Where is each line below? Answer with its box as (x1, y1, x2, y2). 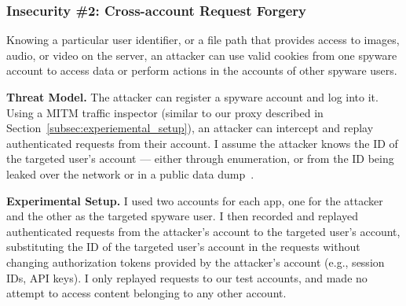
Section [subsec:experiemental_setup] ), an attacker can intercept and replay (6, 120, 374, 136)
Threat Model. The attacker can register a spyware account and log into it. (6, 89, 379, 105)
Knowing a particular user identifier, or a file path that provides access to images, (6, 31, 400, 48)
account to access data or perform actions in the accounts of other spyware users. (6, 62, 397, 79)
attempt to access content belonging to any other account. (6, 285, 287, 301)
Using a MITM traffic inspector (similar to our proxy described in (6, 104, 324, 120)
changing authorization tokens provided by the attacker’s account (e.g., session (6, 253, 385, 270)
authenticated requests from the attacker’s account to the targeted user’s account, (6, 223, 401, 239)
